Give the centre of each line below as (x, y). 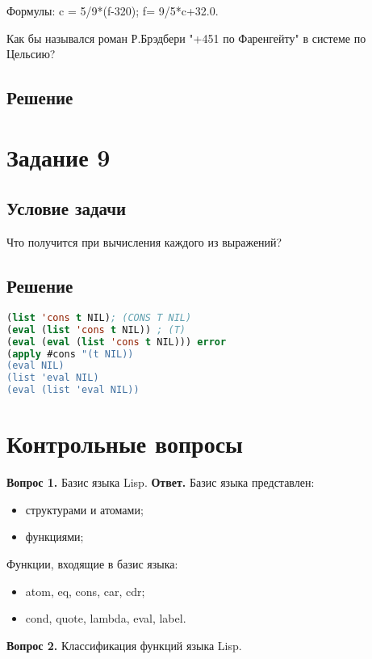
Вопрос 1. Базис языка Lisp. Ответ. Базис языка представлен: (161, 482)
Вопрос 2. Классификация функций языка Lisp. (124, 645)
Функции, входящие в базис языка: (92, 563)
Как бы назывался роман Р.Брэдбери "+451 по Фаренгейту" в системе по (186, 38)
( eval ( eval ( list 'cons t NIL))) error (117, 342)
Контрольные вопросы (125, 444)
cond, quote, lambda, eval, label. (106, 618)
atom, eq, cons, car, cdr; (85, 591)
